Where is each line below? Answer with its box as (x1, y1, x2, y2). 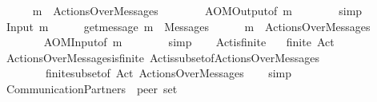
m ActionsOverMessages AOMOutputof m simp (32, 2, 363, 18)
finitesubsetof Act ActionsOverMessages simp (45, 65, 291, 81)
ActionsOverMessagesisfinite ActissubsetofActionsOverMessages (6, 49, 320, 65)
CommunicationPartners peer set (6, 80, 178, 96)
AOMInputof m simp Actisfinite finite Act (43, 33, 335, 50)
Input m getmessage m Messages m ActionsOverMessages (6, 18, 371, 34)
